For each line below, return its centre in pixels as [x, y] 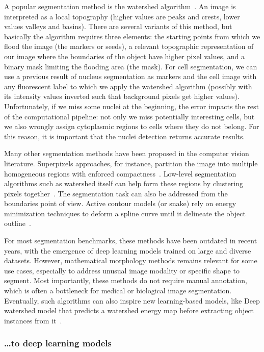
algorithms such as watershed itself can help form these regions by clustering [124, 183]
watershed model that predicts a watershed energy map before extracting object [129, 310]
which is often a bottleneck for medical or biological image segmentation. [118, 291]
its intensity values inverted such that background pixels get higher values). [122, 96]
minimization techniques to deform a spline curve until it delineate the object [125, 213]
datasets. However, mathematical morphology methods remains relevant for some [131, 260]
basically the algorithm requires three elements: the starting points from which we [132, 36]
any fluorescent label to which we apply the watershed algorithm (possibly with [128, 86]
